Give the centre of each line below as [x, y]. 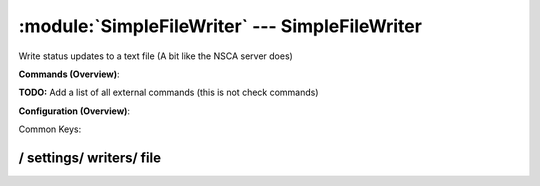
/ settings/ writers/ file [90, 157]
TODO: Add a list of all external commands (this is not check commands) [168, 92]
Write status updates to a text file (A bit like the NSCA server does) [156, 56]
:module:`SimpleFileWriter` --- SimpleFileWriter [220, 26]
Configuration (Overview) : [74, 111]
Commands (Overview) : [69, 74]
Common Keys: [50, 129]
